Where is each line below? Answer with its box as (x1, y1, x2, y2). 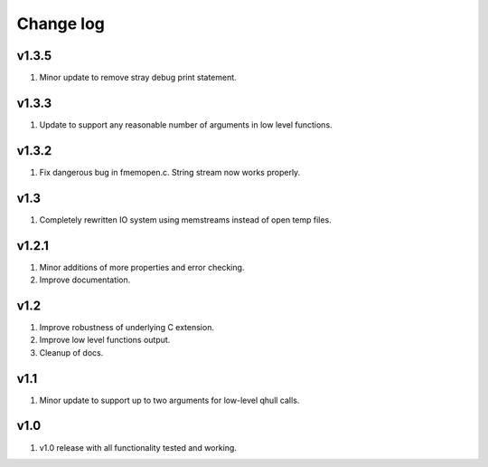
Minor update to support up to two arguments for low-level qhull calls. (39, 395, 300, 405)
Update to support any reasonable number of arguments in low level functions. (39, 119, 333, 130)
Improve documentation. (39, 274, 131, 285)
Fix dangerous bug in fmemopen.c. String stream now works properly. (39, 167, 301, 177)
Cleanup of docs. (39, 347, 104, 357)
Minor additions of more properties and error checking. (39, 262, 245, 272)
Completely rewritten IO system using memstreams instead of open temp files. (39, 214, 332, 225)
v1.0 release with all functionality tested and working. (39, 442, 237, 453)
